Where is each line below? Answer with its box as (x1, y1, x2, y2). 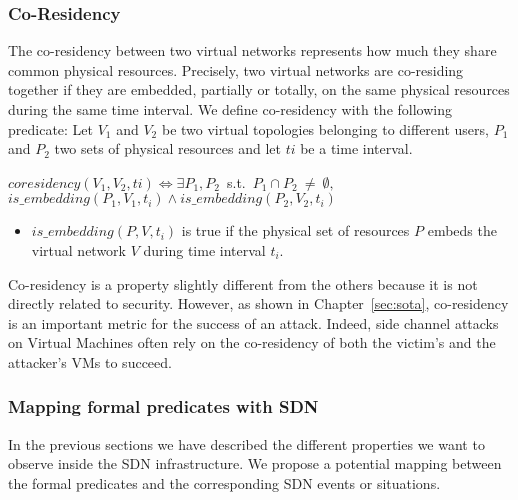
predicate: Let (8, 118, 94, 139)
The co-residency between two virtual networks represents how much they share (8, 40, 497, 61)
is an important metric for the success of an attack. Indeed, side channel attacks (8, 312, 499, 333)
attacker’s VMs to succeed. (8, 351, 172, 372)
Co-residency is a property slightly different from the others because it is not (8, 273, 478, 294)
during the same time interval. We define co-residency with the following (8, 99, 452, 119)
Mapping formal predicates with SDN (8, 394, 319, 419)
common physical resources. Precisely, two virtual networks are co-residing (8, 59, 464, 80)
